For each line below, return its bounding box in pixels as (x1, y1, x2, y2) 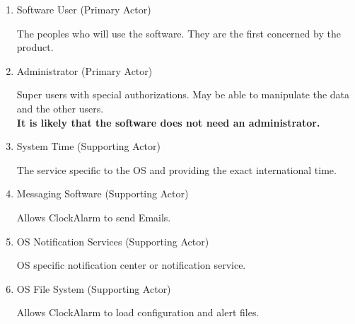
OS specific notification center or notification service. (16, 258, 246, 272)
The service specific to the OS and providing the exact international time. (16, 162, 337, 177)
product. (16, 40, 54, 54)
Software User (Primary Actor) (16, 2, 151, 16)
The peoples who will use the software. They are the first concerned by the (16, 25, 341, 40)
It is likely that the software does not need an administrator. (16, 115, 320, 129)
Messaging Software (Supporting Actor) (16, 186, 189, 201)
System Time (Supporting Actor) (16, 139, 161, 154)
